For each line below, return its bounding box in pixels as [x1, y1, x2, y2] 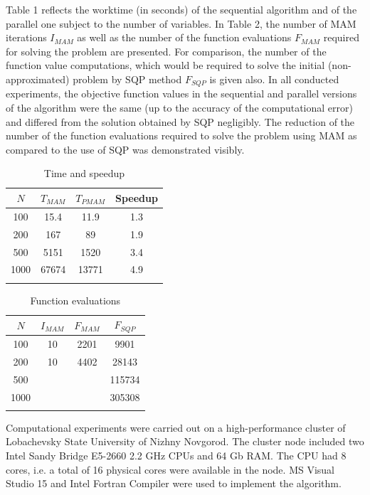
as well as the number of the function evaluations [77, 30, 292, 45]
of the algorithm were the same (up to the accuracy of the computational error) [6, 100, 353, 115]
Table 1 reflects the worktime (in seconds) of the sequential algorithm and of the [6, 2, 357, 16]
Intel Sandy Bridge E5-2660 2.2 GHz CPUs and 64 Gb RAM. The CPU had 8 [6, 448, 347, 463]
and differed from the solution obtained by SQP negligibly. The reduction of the [6, 114, 355, 129]
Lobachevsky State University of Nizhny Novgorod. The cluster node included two [6, 434, 364, 449]
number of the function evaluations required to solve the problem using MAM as [6, 128, 357, 143]
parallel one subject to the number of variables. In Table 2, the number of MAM [6, 16, 356, 31]
